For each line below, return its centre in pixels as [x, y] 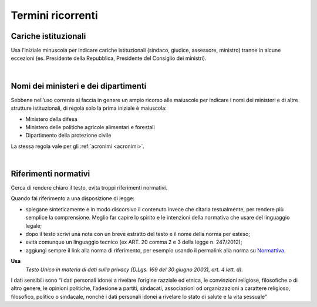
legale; [34, 225]
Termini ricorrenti [54, 15]
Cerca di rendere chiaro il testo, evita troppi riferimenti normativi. [89, 188]
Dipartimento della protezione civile [68, 136]
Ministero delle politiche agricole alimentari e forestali [90, 127]
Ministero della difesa [51, 119]
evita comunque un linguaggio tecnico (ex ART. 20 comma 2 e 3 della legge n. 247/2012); [134, 242]
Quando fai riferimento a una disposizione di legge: [73, 198]
